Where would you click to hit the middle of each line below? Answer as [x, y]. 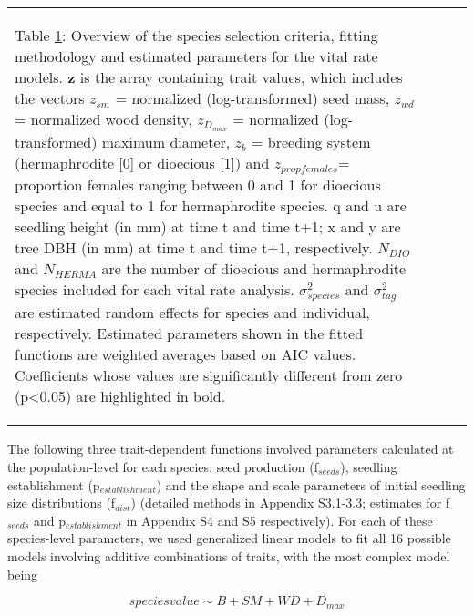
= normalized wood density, [103, 119]
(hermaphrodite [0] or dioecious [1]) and [142, 162]
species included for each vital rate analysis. [155, 289]
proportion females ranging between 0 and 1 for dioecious [198, 184]
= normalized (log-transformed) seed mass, [252, 98]
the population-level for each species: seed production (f [163, 466]
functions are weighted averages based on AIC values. [185, 354]
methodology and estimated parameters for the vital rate [196, 56]
